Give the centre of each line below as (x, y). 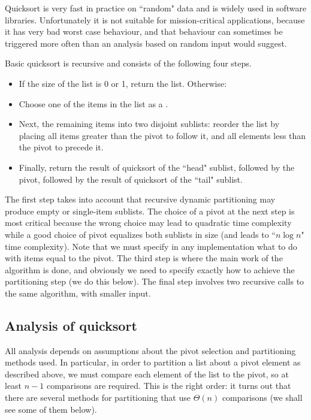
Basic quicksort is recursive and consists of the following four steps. (128, 63)
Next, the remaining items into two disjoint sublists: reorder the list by (149, 124)
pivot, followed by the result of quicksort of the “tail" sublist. (131, 179)
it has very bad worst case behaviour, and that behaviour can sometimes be (144, 31)
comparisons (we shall (262, 398)
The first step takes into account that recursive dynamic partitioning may (140, 199)
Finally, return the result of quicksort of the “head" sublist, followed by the (157, 167)
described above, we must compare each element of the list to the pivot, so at (147, 374)
